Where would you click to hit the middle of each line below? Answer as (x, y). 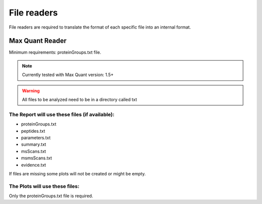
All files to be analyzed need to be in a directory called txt (80, 100)
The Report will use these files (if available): (62, 114)
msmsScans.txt (37, 158)
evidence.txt (33, 165)
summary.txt (33, 144)
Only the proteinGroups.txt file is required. (51, 196)
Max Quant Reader (38, 41)
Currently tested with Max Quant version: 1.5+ (68, 75)
